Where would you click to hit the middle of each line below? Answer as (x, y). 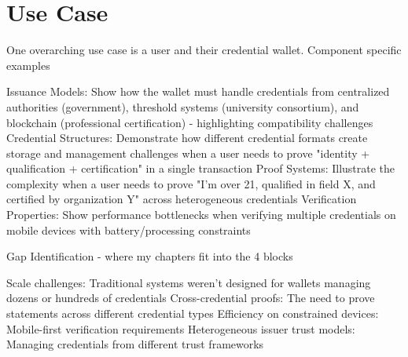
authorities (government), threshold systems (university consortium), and (183, 106)
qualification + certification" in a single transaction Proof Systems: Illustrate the (201, 168)
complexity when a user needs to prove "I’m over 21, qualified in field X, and (191, 183)
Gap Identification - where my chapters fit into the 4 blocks (150, 256)
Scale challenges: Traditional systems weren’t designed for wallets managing (189, 282)
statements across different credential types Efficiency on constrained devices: (193, 313)
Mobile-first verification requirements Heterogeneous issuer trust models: (181, 328)
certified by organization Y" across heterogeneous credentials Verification (182, 199)
